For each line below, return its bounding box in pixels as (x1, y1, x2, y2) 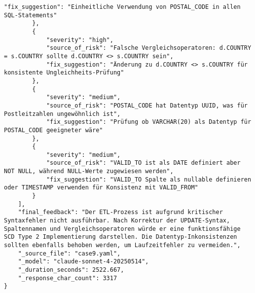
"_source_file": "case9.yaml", (18, 250, 121, 257)
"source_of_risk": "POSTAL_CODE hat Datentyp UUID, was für (46, 102, 248, 109)
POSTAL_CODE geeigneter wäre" (4, 126, 103, 134)
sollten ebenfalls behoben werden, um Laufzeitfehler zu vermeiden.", (4, 242, 241, 249)
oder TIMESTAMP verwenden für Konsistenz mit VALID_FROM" (4, 184, 198, 191)
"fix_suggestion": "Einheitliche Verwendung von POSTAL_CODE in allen (4, 3, 241, 10)
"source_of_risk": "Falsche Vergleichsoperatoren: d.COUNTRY (46, 44, 252, 52)
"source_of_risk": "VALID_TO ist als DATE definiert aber (46, 159, 241, 167)
